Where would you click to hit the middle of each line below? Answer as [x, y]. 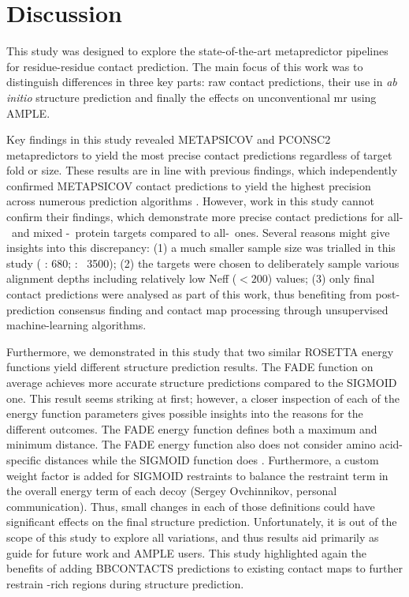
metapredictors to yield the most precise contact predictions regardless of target [199, 154]
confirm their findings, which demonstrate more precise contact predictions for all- [205, 217]
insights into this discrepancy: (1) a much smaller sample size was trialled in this [201, 248]
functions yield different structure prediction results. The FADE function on [190, 367]
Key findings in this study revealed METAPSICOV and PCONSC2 [169, 139]
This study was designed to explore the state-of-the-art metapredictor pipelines [197, 51]
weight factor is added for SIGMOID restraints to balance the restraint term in [197, 475]
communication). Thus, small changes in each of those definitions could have [191, 506]
